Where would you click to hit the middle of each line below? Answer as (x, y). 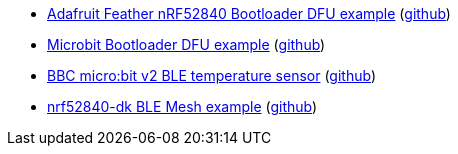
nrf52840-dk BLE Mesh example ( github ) (182, 106)
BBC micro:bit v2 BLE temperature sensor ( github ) (211, 75)
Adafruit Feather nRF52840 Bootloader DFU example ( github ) (249, 13)
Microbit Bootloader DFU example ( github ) (186, 44)
